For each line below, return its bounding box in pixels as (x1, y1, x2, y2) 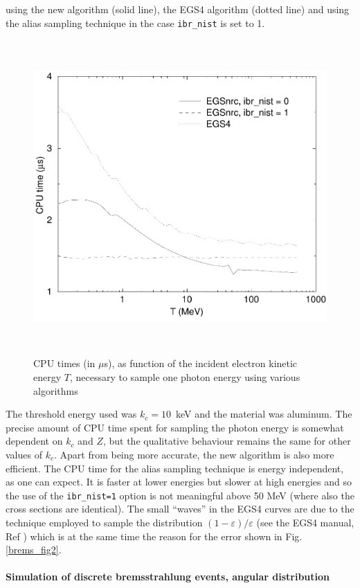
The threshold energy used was (6, 407, 137, 421)
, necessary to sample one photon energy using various (69, 369, 300, 384)
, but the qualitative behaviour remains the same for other (102, 434, 351, 448)
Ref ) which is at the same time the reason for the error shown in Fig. (6, 528, 303, 543)
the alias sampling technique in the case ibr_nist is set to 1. (6, 15, 265, 30)
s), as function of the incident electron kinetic (104, 356, 298, 371)
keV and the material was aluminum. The (175, 407, 352, 421)
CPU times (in (33, 356, 96, 371)
